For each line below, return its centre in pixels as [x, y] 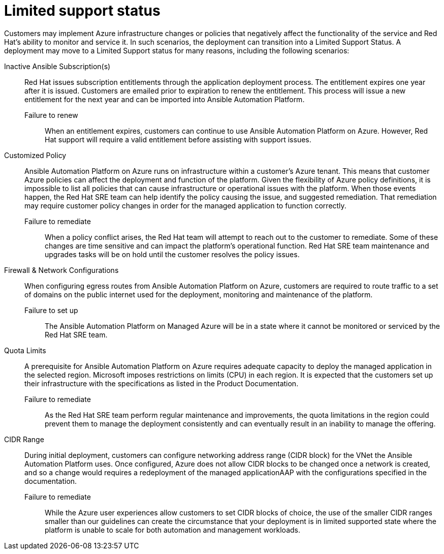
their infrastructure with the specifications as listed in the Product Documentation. [162, 383]
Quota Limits [25, 350]
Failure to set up [51, 310]
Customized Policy [35, 155]
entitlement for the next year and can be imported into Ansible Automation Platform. [165, 99]
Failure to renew [51, 115]
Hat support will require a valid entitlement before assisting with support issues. [178, 139]
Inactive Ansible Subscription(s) [57, 66]
